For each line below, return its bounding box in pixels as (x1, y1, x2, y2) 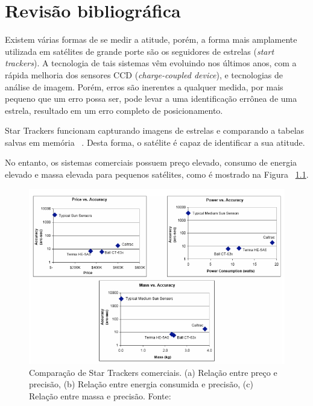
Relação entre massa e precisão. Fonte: (29, 389, 171, 402)
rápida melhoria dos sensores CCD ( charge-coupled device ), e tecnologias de (5, 68, 283, 81)
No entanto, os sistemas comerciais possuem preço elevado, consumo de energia (5, 156, 297, 169)
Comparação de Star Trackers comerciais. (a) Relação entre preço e (29, 366, 277, 378)
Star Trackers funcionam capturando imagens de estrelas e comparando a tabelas (5, 124, 305, 137)
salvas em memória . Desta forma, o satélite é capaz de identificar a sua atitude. (5, 136, 305, 148)
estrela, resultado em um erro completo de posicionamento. (5, 104, 223, 116)
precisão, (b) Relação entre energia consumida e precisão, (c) (29, 378, 253, 390)
